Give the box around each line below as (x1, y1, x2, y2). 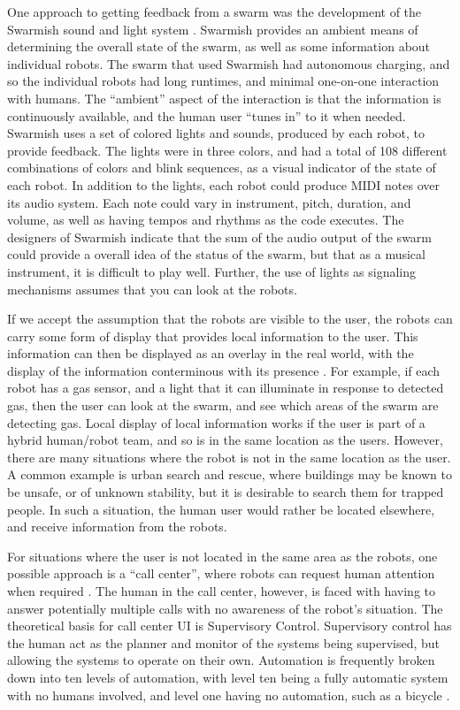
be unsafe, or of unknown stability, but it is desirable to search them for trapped (7, 483, 444, 501)
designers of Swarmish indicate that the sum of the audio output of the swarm (7, 227, 433, 246)
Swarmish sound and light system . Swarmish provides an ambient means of (7, 19, 418, 38)
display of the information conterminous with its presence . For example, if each (7, 361, 441, 379)
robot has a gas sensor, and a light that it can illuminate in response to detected (7, 378, 444, 397)
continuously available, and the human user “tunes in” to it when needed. (7, 106, 406, 125)
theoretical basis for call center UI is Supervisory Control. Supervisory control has (7, 616, 452, 635)
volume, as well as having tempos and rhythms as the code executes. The (7, 210, 404, 229)
